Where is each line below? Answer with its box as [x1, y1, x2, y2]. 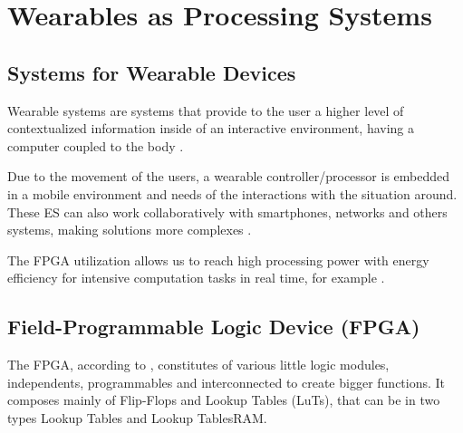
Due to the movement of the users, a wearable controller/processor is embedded [7, 167, 450, 186]
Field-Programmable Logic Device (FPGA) [7, 313, 420, 341]
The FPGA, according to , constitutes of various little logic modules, [7, 355, 390, 374]
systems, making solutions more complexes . [7, 220, 252, 239]
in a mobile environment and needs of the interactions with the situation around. [7, 184, 458, 203]
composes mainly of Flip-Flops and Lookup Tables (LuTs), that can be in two [7, 390, 440, 409]
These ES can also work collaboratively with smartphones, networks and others [7, 202, 448, 221]
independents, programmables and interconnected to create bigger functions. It [7, 372, 446, 391]
